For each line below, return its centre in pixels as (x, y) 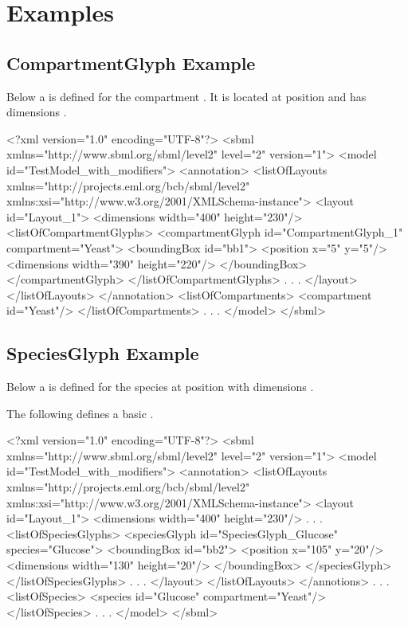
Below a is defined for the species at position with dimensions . (160, 387)
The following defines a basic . (80, 413)
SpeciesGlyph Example (103, 353)
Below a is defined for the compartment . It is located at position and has (186, 96)
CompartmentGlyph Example (131, 63)
